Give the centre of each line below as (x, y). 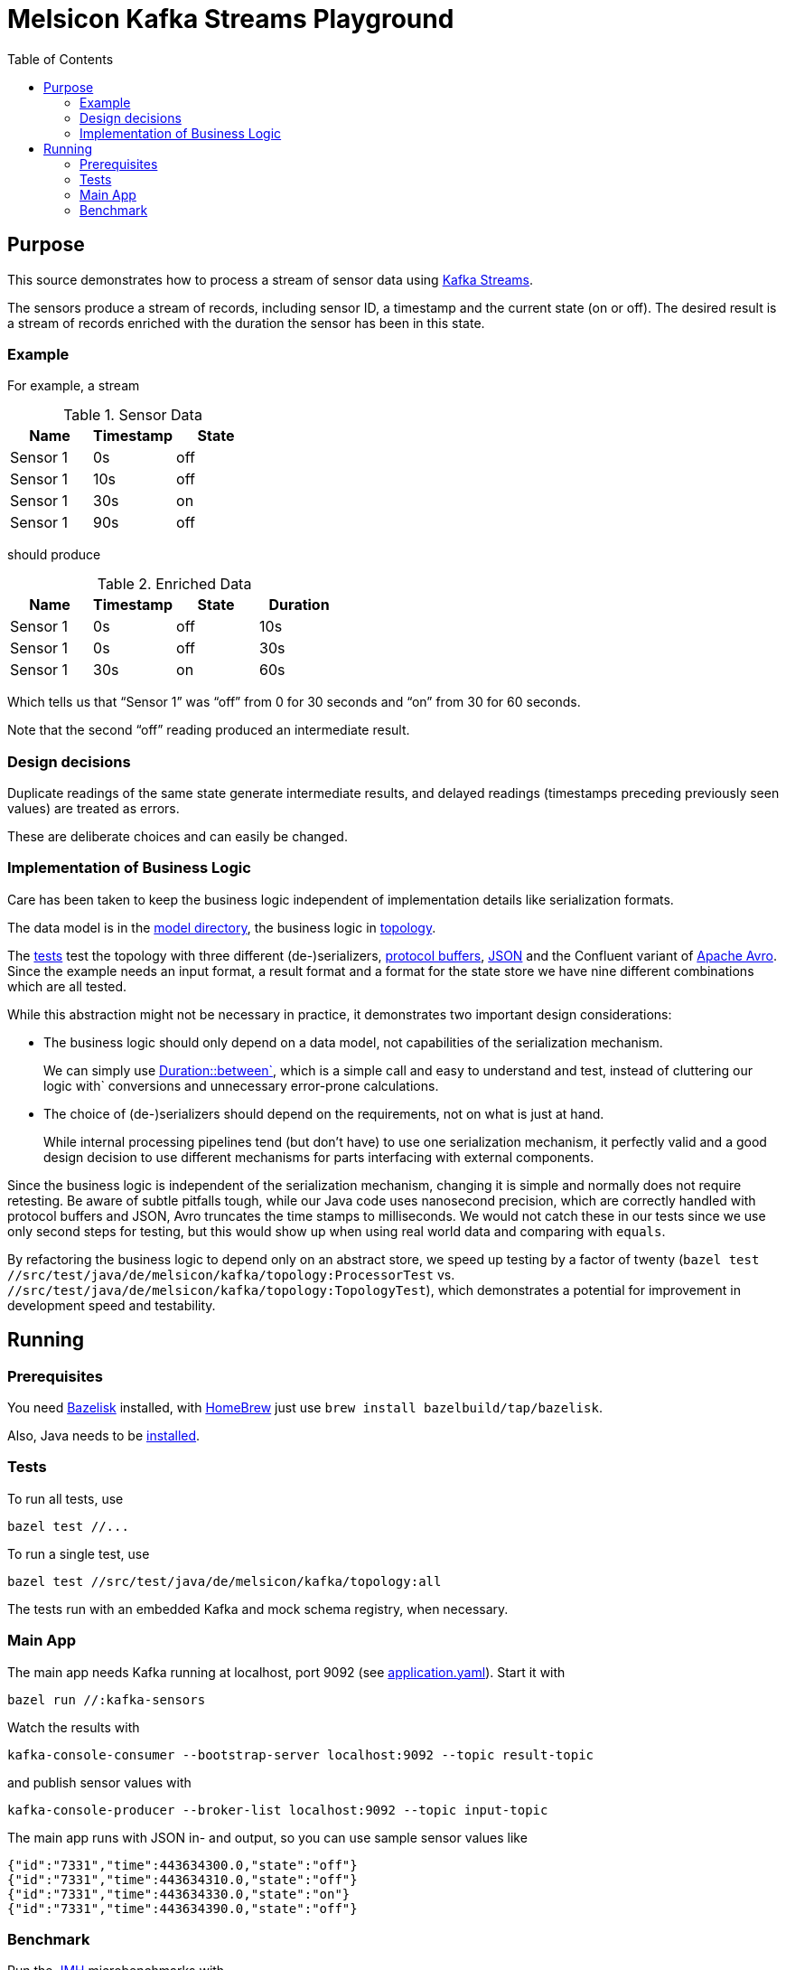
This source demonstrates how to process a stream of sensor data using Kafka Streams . (271, 279)
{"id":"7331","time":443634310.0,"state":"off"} (182, 1879)
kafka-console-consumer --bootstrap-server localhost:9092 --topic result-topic (301, 1754)
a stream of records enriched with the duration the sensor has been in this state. (246, 323)
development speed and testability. (112, 1305)
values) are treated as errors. (94, 809)
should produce (54, 555)
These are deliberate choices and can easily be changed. (178, 837)
